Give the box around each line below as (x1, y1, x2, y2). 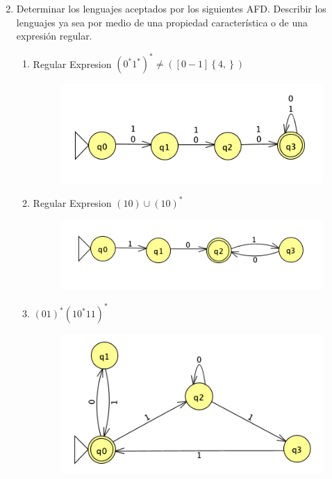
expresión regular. (16, 28, 92, 43)
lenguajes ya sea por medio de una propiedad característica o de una (16, 15, 308, 29)
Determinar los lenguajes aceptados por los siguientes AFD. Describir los (16, 1, 326, 15)
